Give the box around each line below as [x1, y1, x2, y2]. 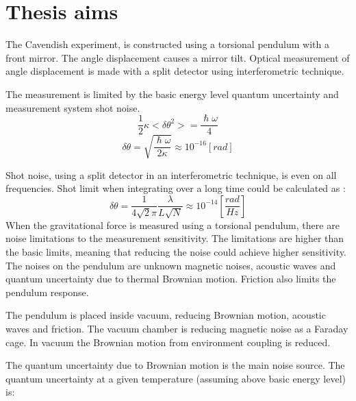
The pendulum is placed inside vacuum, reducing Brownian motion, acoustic [5, 308, 326, 322]
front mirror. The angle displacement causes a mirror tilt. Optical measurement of [5, 50, 350, 64]
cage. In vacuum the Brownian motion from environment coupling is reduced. [5, 335, 331, 349]
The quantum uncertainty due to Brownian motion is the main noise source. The [5, 358, 345, 372]
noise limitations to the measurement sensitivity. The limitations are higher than [5, 231, 344, 245]
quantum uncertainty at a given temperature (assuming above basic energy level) [5, 371, 346, 385]
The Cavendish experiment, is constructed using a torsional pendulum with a [5, 37, 330, 51]
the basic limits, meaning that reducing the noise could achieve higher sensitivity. [5, 245, 346, 259]
